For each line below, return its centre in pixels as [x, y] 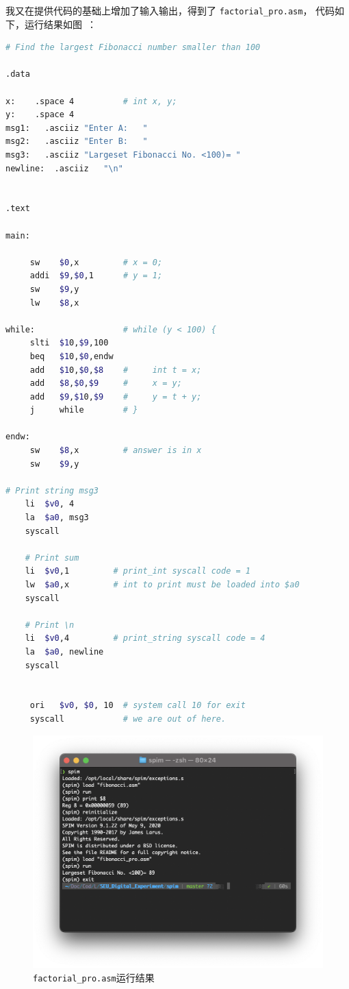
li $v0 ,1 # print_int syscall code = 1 [138, 571]
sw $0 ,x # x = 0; [96, 262]
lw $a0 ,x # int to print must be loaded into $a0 [162, 585]
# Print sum [52, 558]
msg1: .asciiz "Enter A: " [77, 128]
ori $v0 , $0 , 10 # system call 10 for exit [138, 706]
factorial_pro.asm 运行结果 [94, 978]
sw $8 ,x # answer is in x [116, 451]
